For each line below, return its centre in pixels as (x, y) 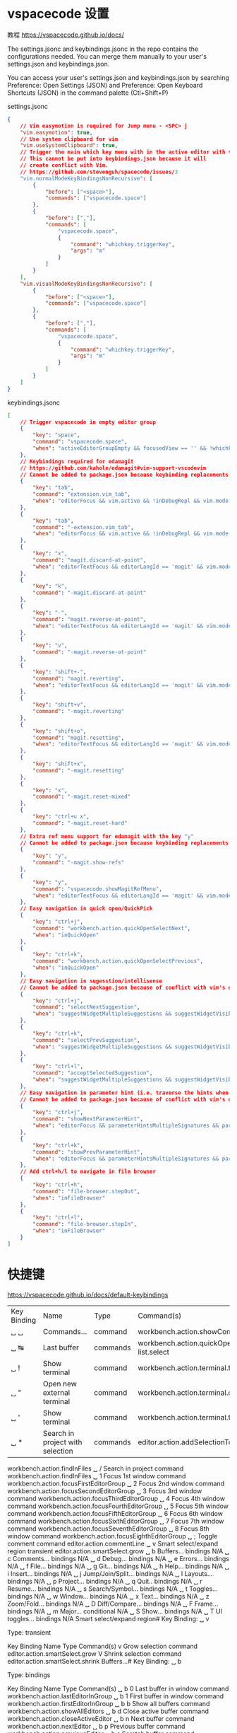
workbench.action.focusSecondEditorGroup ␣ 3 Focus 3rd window (105, 1491)
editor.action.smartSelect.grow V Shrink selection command (95, 1653)
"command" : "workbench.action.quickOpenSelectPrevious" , (118, 961)
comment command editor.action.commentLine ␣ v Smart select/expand (113, 1543)
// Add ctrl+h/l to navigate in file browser (88, 1172)
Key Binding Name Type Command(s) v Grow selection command (103, 1646)
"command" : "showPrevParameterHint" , (88, 1152)
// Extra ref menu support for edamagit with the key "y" (107, 836)
